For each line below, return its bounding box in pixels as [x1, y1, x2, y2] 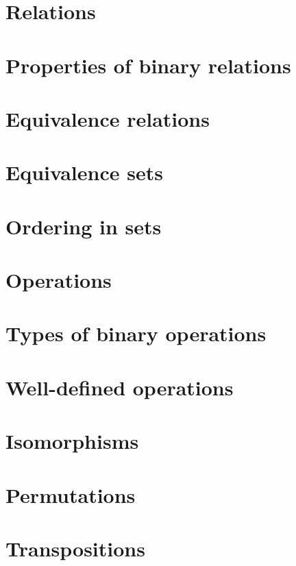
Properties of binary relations [5, 51, 291, 79]
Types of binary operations [5, 319, 267, 347]
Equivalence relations [5, 104, 210, 132]
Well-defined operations [5, 373, 234, 401]
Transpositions [5, 534, 145, 562]
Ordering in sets [5, 212, 162, 240]
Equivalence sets [5, 158, 163, 186]
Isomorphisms [5, 427, 139, 455]
